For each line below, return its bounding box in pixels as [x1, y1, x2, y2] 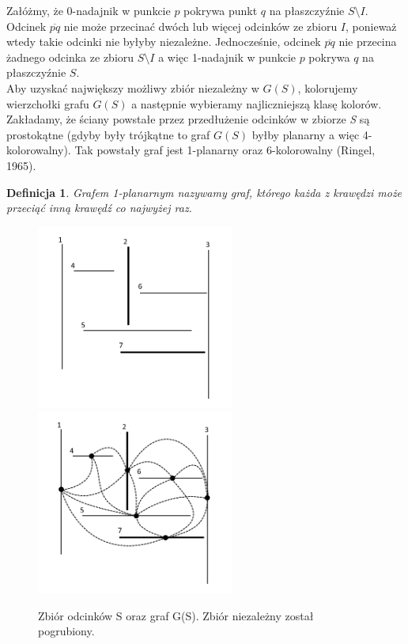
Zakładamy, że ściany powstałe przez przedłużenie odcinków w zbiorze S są [6, 111, 370, 127]
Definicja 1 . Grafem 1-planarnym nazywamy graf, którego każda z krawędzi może [6, 184, 402, 200]
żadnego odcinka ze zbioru [6, 48, 134, 65]
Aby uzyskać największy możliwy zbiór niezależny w [6, 79, 259, 96]
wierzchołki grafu [6, 95, 89, 112]
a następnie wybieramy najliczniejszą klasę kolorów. [131, 95, 382, 112]
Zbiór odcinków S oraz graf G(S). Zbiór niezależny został [38, 607, 314, 623]
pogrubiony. [38, 623, 95, 639]
